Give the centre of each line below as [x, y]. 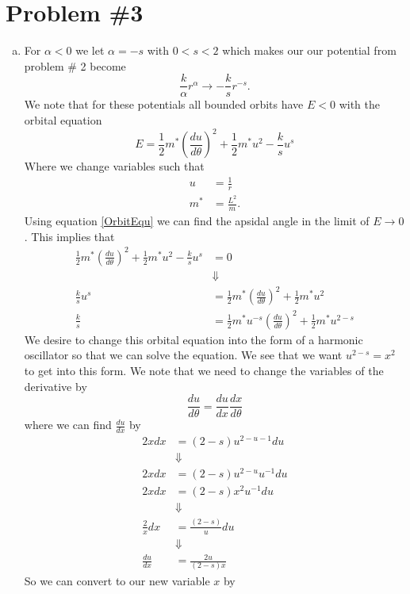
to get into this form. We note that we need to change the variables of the [204, 370]
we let [90, 50]
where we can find [68, 425]
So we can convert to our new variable [117, 580]
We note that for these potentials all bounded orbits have [164, 104]
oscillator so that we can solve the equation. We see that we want [183, 355]
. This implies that [69, 236]
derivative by [56, 386]
